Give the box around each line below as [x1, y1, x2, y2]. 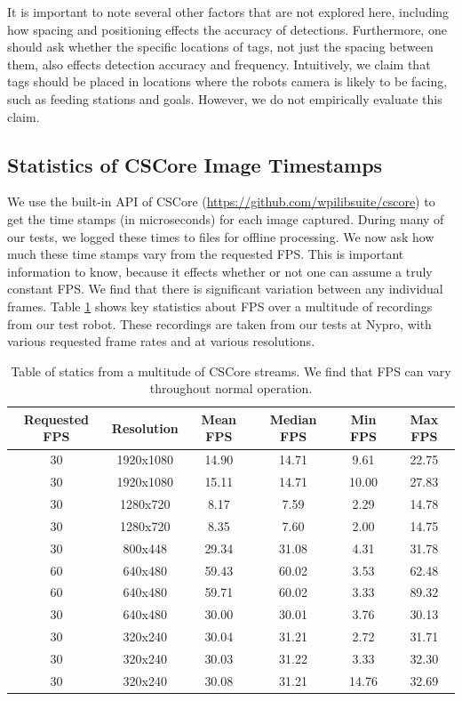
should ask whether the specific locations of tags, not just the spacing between [7, 37, 434, 56]
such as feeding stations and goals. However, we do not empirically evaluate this [7, 89, 442, 108]
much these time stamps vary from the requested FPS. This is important [7, 245, 404, 263]
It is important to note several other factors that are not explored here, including [7, 3, 450, 20]
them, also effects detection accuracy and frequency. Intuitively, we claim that [7, 54, 431, 73]
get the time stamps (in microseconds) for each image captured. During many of [7, 209, 444, 228]
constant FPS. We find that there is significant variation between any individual [7, 279, 443, 298]
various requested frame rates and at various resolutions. [7, 332, 315, 350]
